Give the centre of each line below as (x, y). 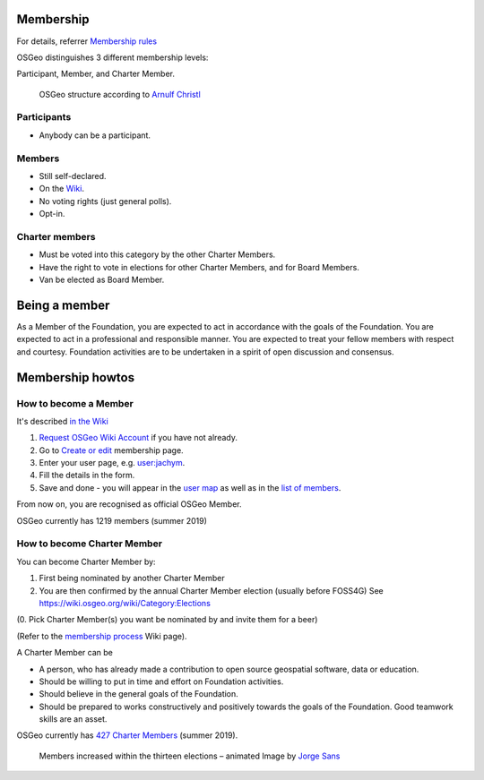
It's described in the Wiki (63, 421)
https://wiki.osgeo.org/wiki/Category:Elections (125, 603)
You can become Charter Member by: (86, 561)
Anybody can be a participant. (95, 135)
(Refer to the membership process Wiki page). (102, 636)
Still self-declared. (73, 176)
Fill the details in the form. (87, 476)
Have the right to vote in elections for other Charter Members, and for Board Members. (199, 267)
